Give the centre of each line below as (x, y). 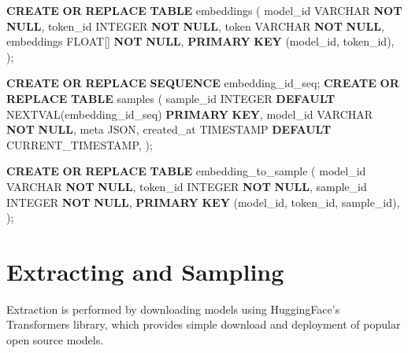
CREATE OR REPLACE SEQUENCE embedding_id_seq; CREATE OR (203, 83)
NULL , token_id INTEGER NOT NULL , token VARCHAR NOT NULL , (195, 26)
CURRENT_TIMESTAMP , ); (80, 144)
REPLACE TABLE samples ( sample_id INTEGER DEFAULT (171, 98)
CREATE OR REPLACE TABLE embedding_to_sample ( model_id (186, 171)
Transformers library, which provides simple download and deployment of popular (204, 324)
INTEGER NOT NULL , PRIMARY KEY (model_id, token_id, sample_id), (203, 202)
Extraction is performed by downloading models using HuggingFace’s (173, 309)
